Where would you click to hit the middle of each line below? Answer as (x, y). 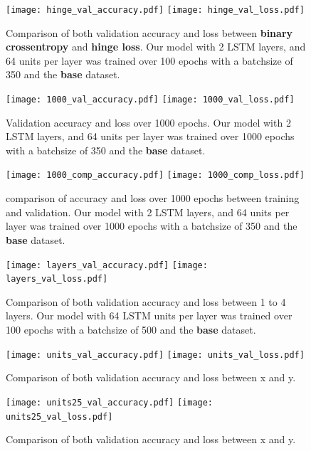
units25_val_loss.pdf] (59, 416)
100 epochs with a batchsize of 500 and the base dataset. (131, 329)
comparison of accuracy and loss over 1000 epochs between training (153, 198)
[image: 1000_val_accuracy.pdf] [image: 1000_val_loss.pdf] (150, 100)
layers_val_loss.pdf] (57, 279)
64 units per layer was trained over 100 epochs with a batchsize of (149, 60)
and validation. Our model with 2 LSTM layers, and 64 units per (148, 212)
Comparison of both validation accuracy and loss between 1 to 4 (146, 301)
